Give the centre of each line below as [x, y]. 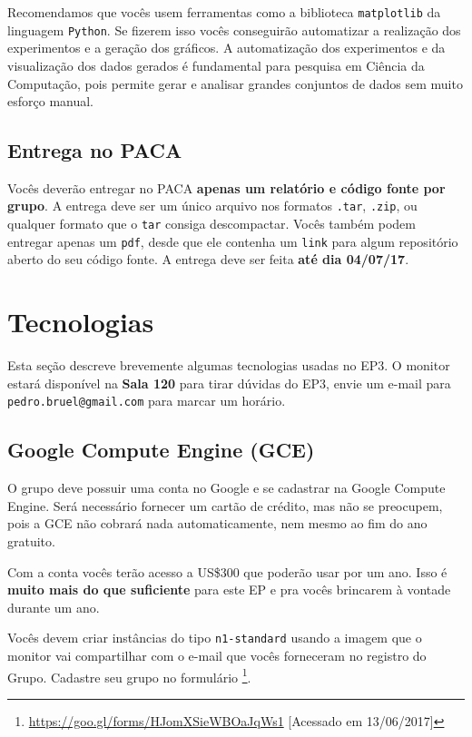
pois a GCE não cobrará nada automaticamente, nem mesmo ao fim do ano [217, 523]
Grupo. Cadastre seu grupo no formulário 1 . [129, 675]
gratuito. [31, 541]
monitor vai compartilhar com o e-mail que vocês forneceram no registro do [217, 656]
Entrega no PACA [95, 150]
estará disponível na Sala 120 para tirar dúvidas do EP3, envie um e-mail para [229, 383]
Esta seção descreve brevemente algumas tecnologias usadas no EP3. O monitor [229, 365]
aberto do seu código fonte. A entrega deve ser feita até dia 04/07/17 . [208, 259]
